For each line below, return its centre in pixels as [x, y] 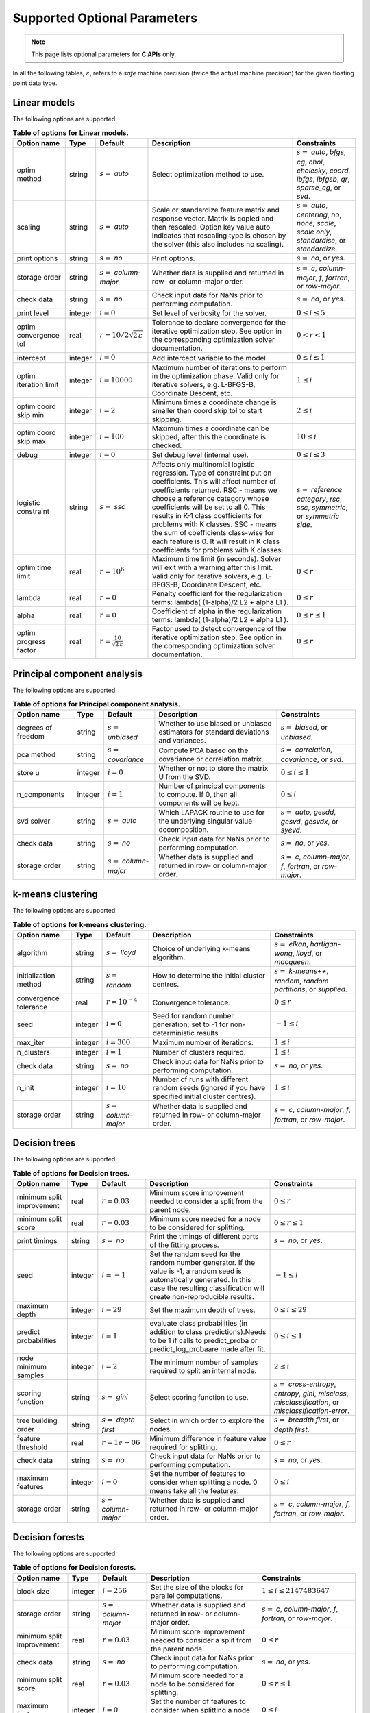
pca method [36, 754]
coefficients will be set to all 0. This [209, 507]
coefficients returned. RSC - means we [214, 490]
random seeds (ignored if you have [209, 1088]
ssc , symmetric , [322, 508]
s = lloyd [121, 952]
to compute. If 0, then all [198, 794]
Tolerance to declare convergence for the [219, 323]
